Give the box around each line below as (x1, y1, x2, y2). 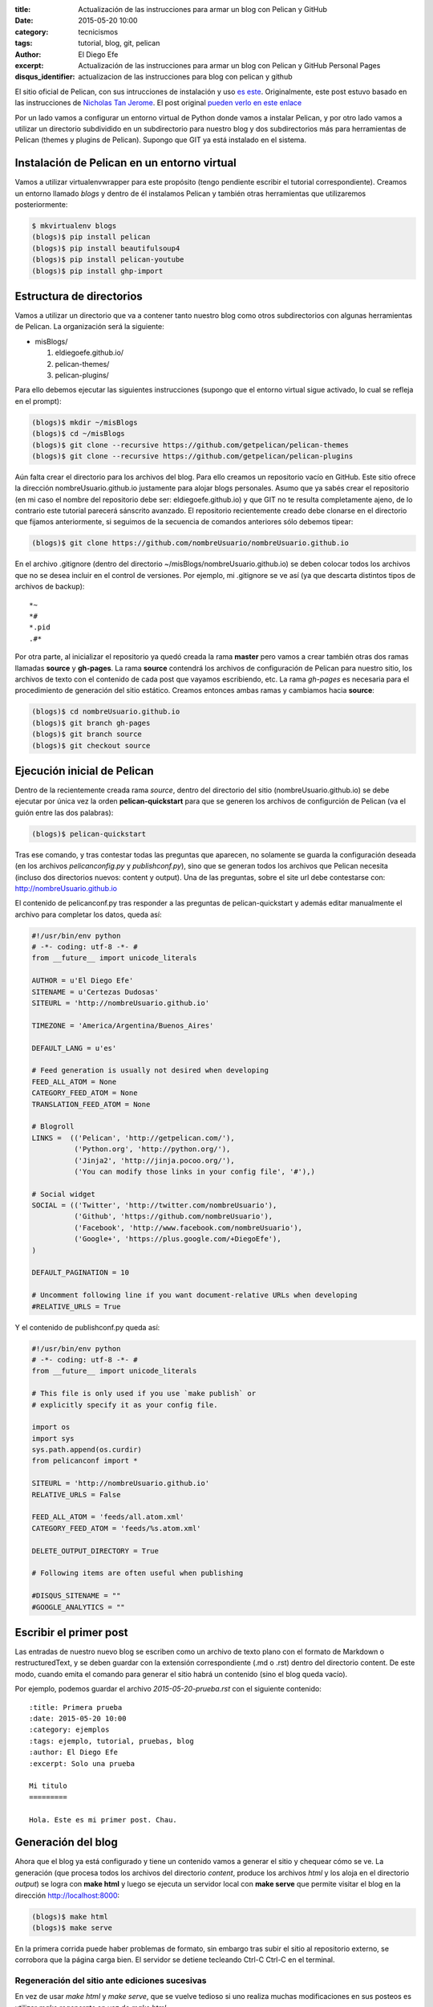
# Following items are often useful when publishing (31, 1569, 244, 1578)
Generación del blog (14, 1835, 118, 1850)
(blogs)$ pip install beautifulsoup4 (31, 243, 180, 253)
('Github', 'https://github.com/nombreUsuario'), (73, 1212, 273, 1221)
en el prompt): (14, 396, 62, 405)
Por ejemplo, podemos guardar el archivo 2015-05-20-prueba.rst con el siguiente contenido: (14, 1684, 322, 1694)
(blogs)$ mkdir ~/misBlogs (31, 417, 138, 427)
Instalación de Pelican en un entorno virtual (14, 157, 237, 170)
